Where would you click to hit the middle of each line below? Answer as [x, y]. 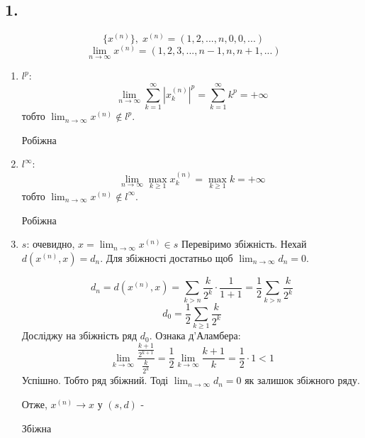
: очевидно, [51, 244]
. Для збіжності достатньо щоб [167, 257]
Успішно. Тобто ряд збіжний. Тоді [95, 380]
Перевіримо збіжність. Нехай [244, 244]
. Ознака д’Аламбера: [195, 335]
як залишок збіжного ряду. [302, 380]
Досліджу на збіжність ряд [79, 335]
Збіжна [36, 428]
